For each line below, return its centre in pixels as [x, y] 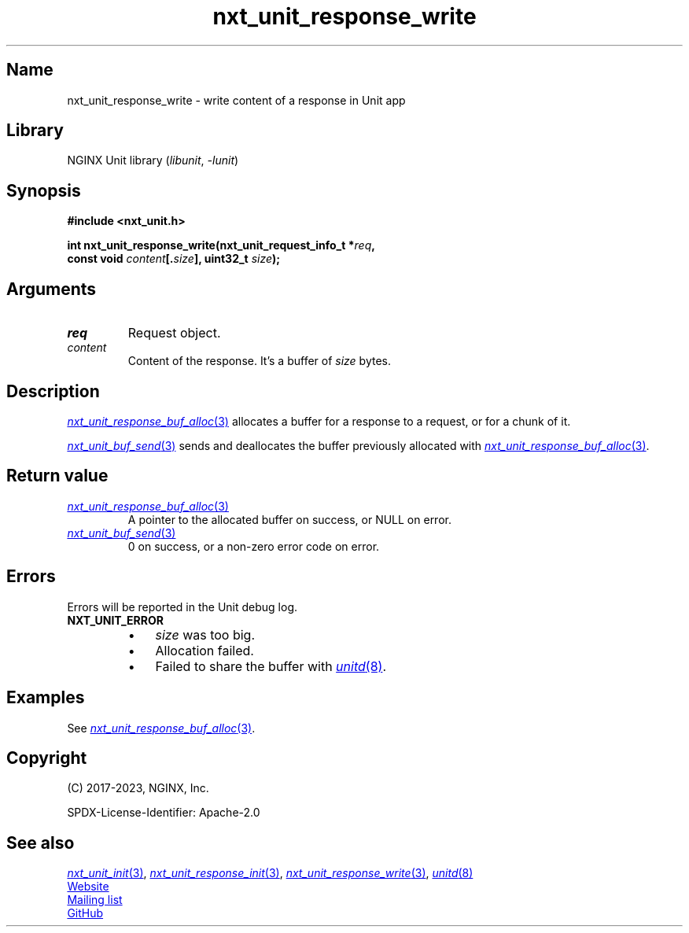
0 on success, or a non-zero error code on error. [254, 546]
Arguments [52, 289]
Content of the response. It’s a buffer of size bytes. [260, 361]
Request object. [174, 333]
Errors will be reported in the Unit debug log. [182, 607]
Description [53, 391]
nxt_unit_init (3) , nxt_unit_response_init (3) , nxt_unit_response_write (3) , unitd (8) [270, 873]
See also [41, 843]
